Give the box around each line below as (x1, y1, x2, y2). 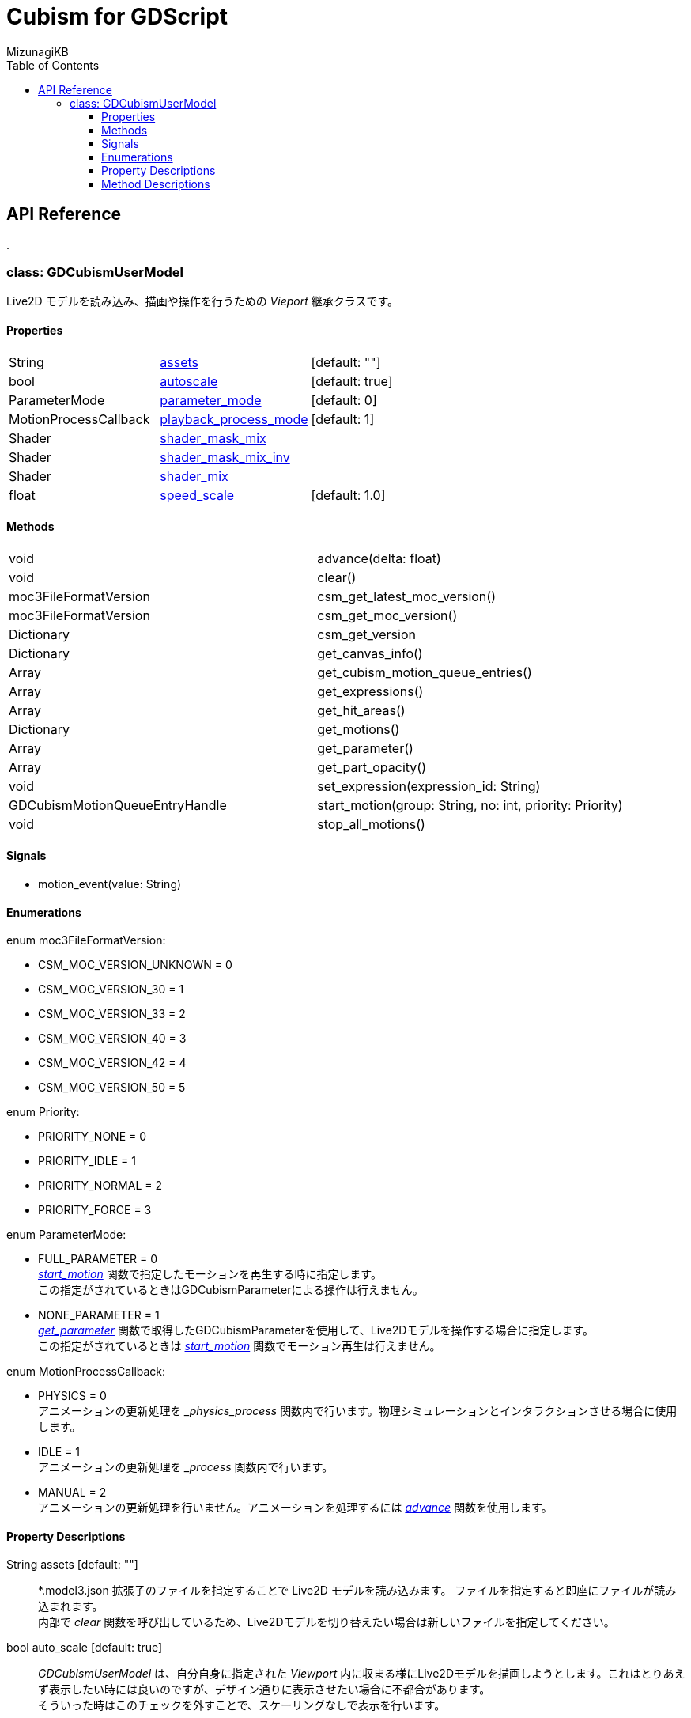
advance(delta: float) (317, 550, 441, 566)
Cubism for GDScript (6, 3, 228, 30)
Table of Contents (6, 58, 100, 72)
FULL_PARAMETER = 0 (38, 1252, 158, 1266)
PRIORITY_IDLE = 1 (38, 1154, 136, 1168)
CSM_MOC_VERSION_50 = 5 (38, 1080, 186, 1095)
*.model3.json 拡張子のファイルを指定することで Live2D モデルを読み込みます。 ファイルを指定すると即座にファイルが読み (38, 1584, 677, 1598)
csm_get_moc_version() (317, 607, 458, 623)
